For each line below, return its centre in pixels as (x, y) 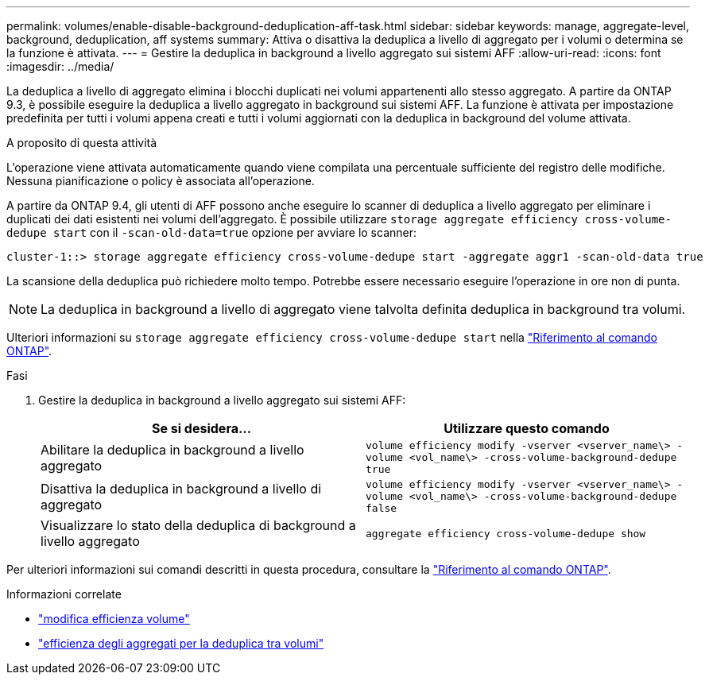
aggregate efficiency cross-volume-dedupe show (506, 533)
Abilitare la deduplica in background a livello (172, 449)
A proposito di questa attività (82, 143)
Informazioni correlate (64, 594)
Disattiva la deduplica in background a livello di (181, 488)
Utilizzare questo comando (527, 428)
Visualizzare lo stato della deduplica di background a (198, 525)
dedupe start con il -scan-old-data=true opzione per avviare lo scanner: (212, 232)
